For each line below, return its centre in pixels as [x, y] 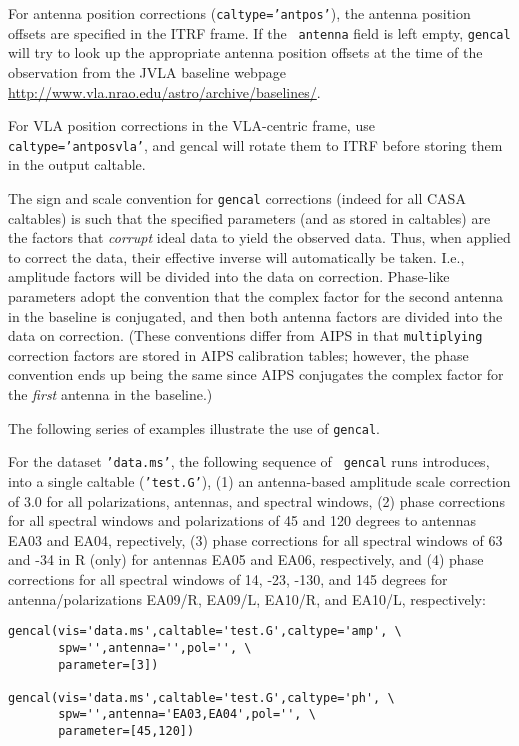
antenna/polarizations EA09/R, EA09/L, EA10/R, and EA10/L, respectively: [247, 598]
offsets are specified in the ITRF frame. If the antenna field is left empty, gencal [259, 32]
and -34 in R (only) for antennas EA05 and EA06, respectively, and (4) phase [246, 559]
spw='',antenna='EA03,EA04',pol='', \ [187, 714]
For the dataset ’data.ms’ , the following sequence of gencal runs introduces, [249, 461]
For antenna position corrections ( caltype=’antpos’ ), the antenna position [239, 13]
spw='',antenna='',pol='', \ [155, 647]
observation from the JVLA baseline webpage [147, 71]
